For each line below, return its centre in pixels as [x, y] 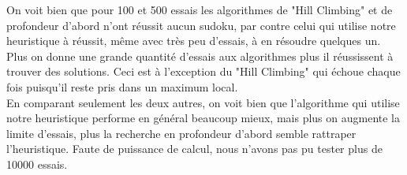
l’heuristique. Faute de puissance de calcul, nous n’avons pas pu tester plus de [194, 149]
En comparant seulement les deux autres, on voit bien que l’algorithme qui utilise [203, 102]
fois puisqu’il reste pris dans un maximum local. [122, 86]
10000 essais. [37, 164]
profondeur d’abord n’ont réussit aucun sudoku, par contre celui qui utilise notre [201, 25]
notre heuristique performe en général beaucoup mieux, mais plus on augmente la [203, 118]
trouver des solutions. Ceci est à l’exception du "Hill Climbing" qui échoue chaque [203, 71]
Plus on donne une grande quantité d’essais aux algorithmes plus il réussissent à [200, 56]
